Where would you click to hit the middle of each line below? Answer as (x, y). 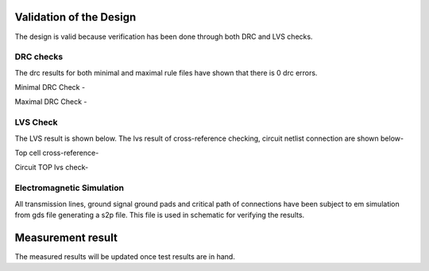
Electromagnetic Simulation (70, 188)
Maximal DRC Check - (51, 102)
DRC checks (39, 57)
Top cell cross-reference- (57, 153)
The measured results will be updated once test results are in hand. (125, 256)
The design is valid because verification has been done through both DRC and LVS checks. (164, 37)
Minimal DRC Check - (50, 87)
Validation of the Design (75, 17)
